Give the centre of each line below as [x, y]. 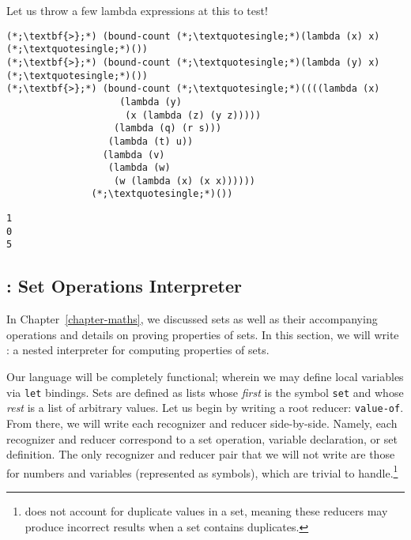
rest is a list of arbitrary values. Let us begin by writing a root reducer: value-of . [205, 408]
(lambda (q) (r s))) [168, 128]
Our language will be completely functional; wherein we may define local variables [205, 377]
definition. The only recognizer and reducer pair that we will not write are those [201, 454]
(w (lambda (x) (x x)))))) [185, 181]
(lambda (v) [134, 155]
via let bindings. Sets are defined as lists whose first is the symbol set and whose [205, 392]
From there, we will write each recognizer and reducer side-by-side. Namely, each [202, 423]
